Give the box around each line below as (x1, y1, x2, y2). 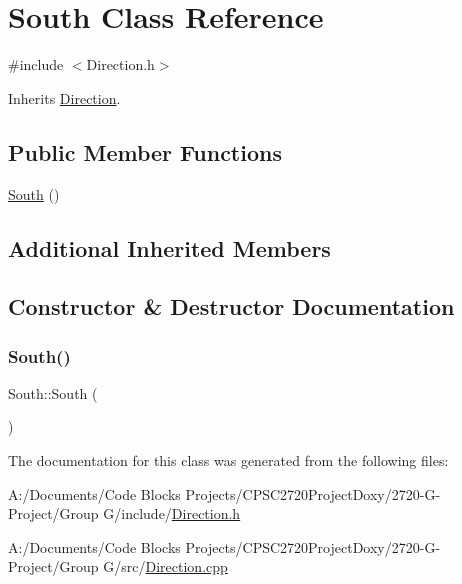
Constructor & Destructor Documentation (8, 291, 455, 322)
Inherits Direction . (8, 87, 121, 108)
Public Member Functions (8, 136, 282, 167)
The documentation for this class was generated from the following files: (8, 450, 449, 471)
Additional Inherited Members (8, 232, 331, 263)
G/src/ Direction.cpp (103, 556, 228, 577)
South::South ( (8, 382, 98, 403)
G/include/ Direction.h (103, 503, 241, 524)
